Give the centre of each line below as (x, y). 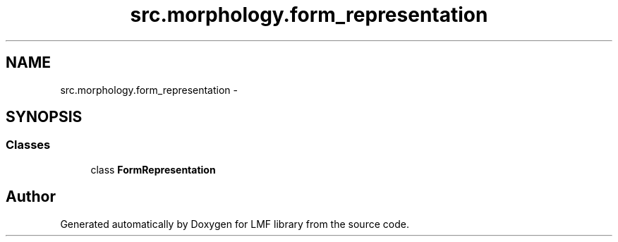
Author (31, 197)
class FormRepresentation (153, 169)
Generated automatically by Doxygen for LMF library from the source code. (235, 224)
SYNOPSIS (44, 117)
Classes (28, 145)
